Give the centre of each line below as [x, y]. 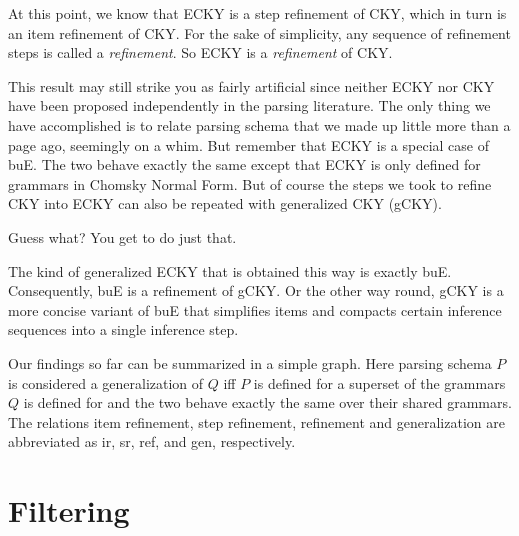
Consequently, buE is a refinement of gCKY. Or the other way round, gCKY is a [256, 290]
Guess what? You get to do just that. [122, 236]
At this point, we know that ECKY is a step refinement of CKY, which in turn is [257, 13]
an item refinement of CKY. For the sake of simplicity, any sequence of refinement [259, 32]
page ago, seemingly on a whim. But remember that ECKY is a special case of [248, 144]
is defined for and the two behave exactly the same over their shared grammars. [267, 402]
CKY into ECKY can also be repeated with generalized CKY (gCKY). [225, 203]
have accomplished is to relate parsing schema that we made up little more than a [259, 124]
